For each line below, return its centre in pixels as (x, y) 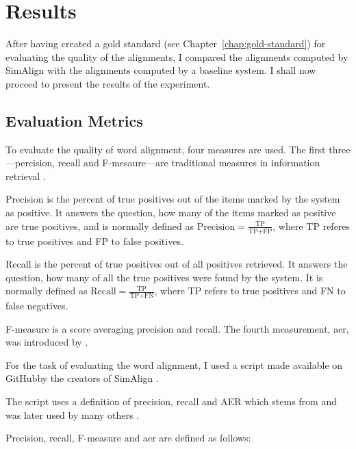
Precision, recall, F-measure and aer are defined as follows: (128, 438)
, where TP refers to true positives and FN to (250, 291)
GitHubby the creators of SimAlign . (82, 378)
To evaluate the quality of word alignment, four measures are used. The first (166, 149)
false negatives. (37, 306)
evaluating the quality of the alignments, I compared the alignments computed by (177, 56)
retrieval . (26, 176)
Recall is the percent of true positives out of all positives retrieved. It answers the (177, 264)
